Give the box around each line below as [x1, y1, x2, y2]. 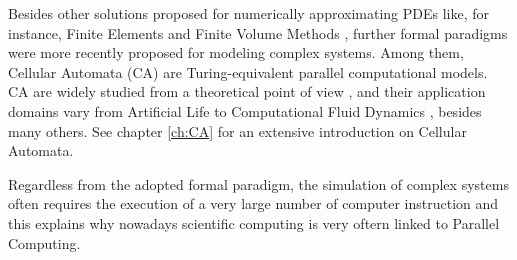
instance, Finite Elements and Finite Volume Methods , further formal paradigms [8, 22, 508, 43]
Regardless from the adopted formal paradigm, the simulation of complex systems [8, 173, 509, 194]
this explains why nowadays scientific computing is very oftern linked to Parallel [8, 212, 500, 233]
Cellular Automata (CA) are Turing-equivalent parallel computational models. [8, 61, 488, 82]
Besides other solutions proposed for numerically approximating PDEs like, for [8, 3, 490, 23]
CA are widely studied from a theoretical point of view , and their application [8, 81, 486, 102]
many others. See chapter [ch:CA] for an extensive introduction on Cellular [8, 120, 467, 141]
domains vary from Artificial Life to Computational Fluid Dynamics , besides [8, 100, 482, 121]
